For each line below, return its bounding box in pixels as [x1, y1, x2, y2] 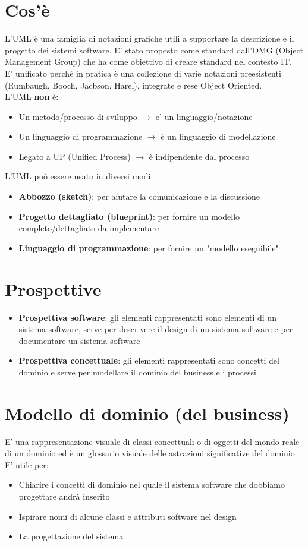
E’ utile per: [5, 458, 49, 471]
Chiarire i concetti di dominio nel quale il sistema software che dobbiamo [18, 478, 285, 491]
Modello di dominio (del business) [5, 400, 290, 425]
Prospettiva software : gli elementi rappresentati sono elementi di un [18, 311, 276, 323]
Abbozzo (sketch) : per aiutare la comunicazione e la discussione [18, 190, 260, 203]
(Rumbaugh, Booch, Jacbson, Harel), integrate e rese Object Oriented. [5, 78, 262, 91]
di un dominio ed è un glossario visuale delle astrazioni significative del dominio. [5, 447, 297, 459]
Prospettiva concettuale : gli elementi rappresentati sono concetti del [18, 354, 279, 367]
